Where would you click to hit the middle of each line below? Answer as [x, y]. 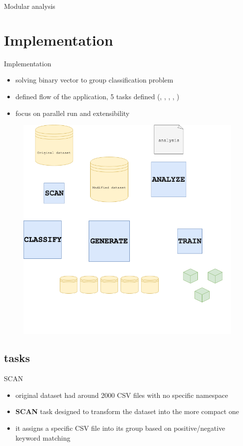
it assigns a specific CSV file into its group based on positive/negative [120, 428]
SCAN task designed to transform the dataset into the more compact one [127, 411]
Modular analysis [30, 6]
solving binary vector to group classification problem [94, 80]
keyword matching [43, 437]
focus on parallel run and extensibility [73, 113]
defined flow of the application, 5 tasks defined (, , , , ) [97, 96]
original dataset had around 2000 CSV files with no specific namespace [122, 395]
